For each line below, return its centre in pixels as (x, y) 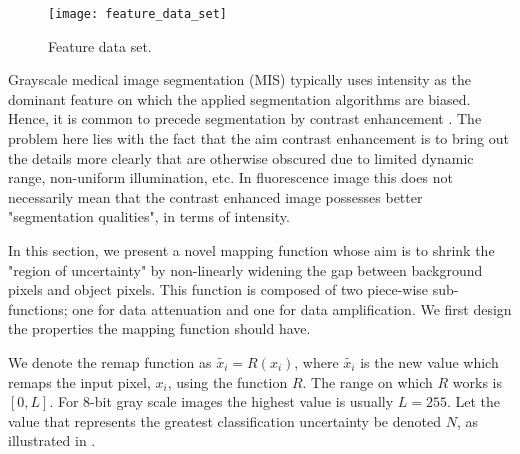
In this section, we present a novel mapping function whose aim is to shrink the (251, 250)
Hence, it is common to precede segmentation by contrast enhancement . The (245, 118)
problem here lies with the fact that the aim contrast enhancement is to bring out (258, 138)
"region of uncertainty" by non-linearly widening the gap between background (245, 269)
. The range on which (367, 381)
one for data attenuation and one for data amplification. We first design (292, 308)
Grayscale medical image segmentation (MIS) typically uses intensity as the (239, 79)
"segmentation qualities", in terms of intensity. (149, 216)
